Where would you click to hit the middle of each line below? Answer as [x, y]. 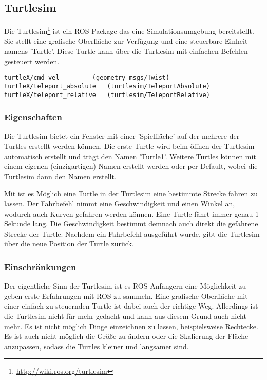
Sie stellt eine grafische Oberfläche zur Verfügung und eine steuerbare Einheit [126, 41]
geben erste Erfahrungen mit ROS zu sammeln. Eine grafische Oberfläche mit [126, 296]
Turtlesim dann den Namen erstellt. [60, 176]
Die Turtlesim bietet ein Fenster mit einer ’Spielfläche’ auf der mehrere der [122, 136]
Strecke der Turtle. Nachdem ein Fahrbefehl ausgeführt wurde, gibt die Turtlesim [132, 233]
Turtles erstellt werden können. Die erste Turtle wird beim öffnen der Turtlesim [129, 146]
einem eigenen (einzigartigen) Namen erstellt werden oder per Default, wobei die [131, 166]
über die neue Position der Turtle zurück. [69, 244]
